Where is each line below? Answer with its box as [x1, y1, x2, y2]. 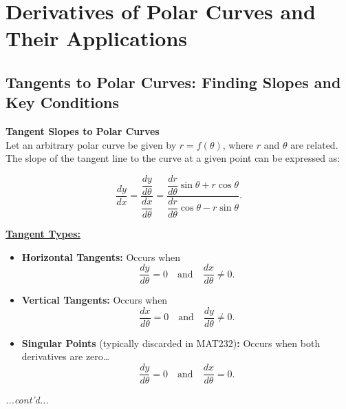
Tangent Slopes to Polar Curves [6, 124, 160, 138]
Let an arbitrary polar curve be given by [6, 137, 177, 151]
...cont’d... [6, 392, 49, 407]
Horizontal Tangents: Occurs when [21, 249, 181, 264]
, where [222, 137, 254, 151]
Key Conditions [6, 92, 119, 113]
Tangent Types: [6, 226, 81, 240]
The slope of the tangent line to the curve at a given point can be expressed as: [6, 151, 340, 165]
